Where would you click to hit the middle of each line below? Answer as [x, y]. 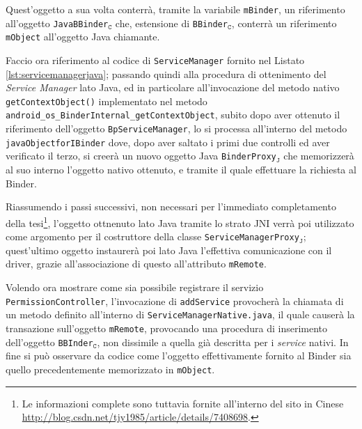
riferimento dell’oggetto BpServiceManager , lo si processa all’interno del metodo [176, 128]
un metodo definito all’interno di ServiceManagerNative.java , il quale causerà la [180, 314]
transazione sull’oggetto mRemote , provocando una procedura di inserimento [167, 328]
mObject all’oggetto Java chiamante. [83, 37]
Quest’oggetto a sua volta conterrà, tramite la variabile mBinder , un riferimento [175, 9]
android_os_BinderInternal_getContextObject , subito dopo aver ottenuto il [173, 115]
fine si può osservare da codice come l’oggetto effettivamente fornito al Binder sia [179, 356]
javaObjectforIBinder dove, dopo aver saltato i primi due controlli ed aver [168, 142]
